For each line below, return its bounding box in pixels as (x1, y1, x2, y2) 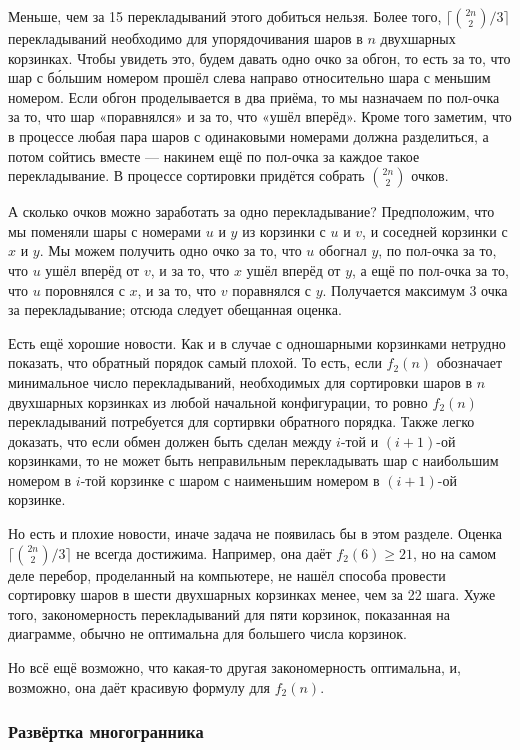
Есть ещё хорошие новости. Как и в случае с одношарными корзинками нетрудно (8, 332, 506, 353)
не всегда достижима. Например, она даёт (76, 542, 332, 563)
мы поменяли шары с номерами (8, 220, 202, 241)
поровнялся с (45, 279, 125, 300)
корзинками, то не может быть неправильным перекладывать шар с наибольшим (8, 450, 499, 471)
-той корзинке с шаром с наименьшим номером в (80, 469, 380, 490)
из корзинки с (242, 220, 326, 241)
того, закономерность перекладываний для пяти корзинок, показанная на (8, 603, 451, 624)
